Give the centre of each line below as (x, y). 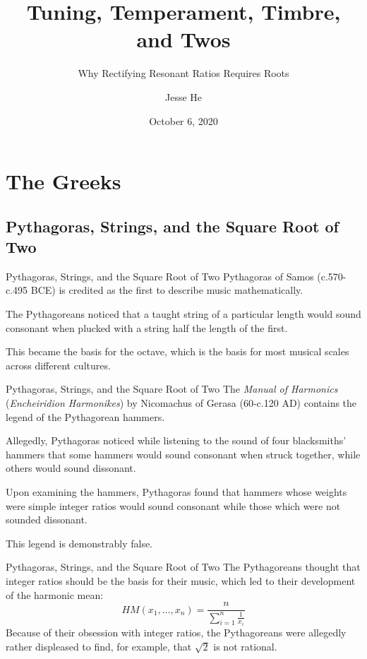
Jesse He (183, 96)
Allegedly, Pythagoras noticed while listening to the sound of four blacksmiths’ (176, 440)
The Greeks (64, 181)
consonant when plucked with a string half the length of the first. (147, 327)
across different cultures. (58, 365)
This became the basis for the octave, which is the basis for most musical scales (178, 351)
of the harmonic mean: (55, 594)
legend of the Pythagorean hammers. (85, 416)
